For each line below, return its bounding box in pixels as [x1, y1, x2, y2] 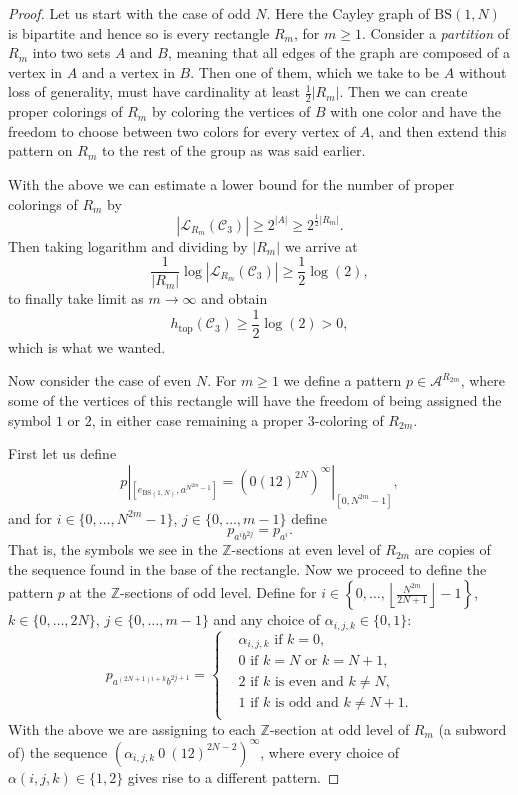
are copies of [414, 539, 491, 560]
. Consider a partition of [361, 22, 509, 43]
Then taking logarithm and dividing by [8, 235, 248, 256]
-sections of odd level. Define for [120, 582, 317, 603]
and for [8, 507, 53, 528]
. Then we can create [339, 81, 468, 102]
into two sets [32, 42, 111, 63]
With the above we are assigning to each [8, 718, 256, 739]
